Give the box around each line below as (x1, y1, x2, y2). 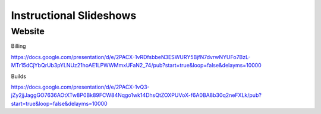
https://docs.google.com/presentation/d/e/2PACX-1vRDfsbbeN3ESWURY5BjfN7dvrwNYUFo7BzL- (11, 53, 251, 60)
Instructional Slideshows (11, 9, 137, 22)
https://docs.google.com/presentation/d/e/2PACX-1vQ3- (11, 83, 150, 90)
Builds (11, 73, 27, 80)
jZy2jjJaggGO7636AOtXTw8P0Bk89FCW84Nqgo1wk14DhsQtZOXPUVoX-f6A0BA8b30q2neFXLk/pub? (11, 92, 262, 99)
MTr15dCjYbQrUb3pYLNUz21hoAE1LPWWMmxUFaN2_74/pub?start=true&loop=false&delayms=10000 (11, 62, 262, 69)
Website (11, 26, 45, 37)
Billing (11, 43, 26, 50)
